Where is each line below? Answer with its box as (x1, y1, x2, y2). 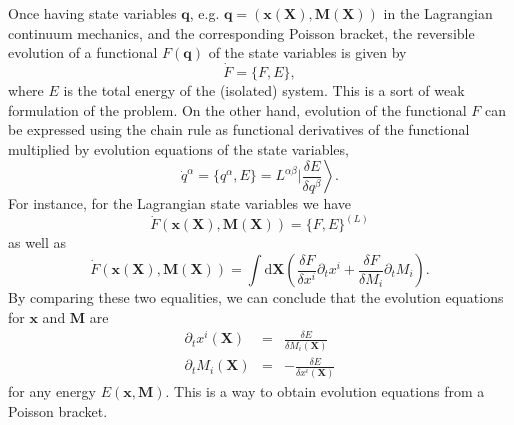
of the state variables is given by (208, 42, 407, 63)
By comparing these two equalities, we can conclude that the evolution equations (8, 287, 504, 307)
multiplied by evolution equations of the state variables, (8, 138, 349, 159)
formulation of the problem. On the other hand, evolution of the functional (8, 99, 467, 120)
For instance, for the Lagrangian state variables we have (8, 193, 351, 214)
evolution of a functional (8, 42, 158, 63)
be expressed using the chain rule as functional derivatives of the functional (8, 119, 470, 140)
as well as (8, 232, 67, 253)
